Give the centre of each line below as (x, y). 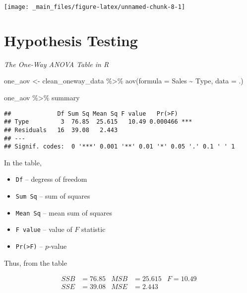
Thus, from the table (35, 262)
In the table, (23, 162)
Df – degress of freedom (51, 179)
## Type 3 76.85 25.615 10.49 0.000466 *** (98, 122)
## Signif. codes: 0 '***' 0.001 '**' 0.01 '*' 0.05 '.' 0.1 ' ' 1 (120, 147)
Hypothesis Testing (71, 40)
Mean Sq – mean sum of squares (64, 212)
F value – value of (44, 229)
